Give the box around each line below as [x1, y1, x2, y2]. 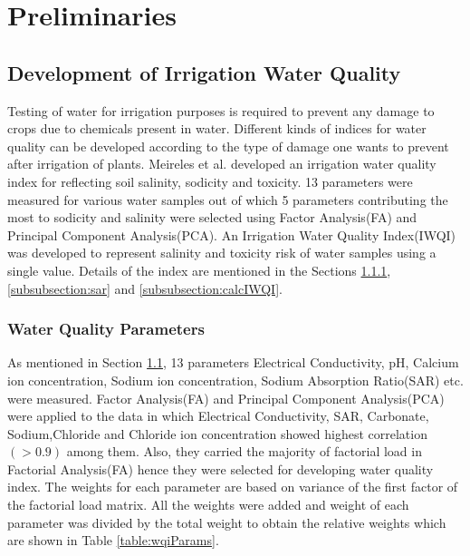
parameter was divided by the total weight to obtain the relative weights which [7, 512, 446, 532]
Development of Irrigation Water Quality [7, 58, 401, 86]
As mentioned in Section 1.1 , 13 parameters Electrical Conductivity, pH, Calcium [7, 353, 459, 372]
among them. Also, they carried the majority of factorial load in [66, 442, 422, 461]
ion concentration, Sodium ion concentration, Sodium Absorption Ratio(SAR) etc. [7, 370, 464, 389]
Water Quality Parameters [7, 317, 205, 340]
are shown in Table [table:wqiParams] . [7, 531, 219, 550]
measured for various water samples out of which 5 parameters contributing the [7, 190, 448, 209]
